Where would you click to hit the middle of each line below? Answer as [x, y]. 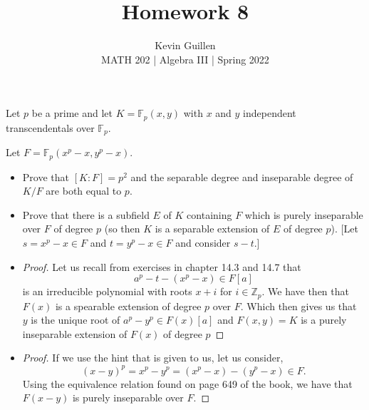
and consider [203, 243]
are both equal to [84, 191]
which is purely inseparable [304, 214]
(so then [122, 229]
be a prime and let [72, 113]
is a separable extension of [212, 229]
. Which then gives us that [298, 306]
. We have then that [305, 291]
